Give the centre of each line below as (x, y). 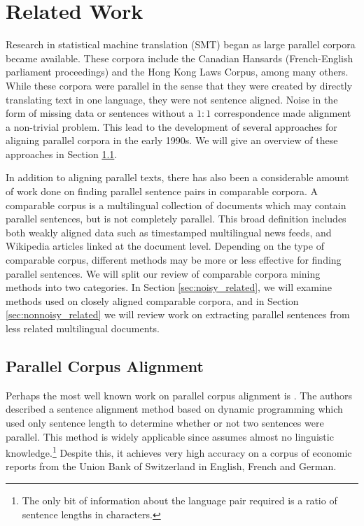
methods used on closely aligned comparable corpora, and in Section (152, 300)
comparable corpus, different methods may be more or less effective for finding (174, 260)
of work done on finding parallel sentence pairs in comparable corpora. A (162, 191)
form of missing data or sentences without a (100, 113)
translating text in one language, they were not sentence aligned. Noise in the (172, 99)
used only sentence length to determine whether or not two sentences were (165, 422)
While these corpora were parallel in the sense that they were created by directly (179, 85)
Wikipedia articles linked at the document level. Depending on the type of (165, 246)
